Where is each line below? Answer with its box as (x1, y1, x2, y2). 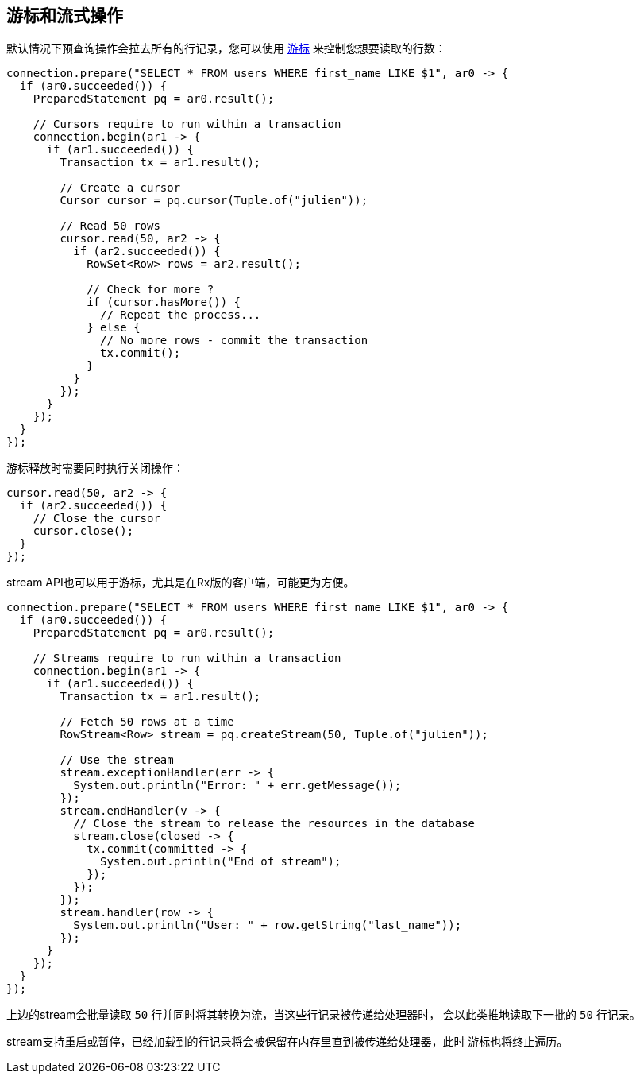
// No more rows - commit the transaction (100, 334, 368, 347)
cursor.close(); (33, 525, 134, 538)
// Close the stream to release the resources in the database (73, 817, 476, 830)
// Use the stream (60, 753, 174, 767)
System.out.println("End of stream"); (100, 855, 341, 869)
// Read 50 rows (60, 219, 160, 233)
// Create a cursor (60, 181, 181, 195)
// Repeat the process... (100, 308, 261, 322)
